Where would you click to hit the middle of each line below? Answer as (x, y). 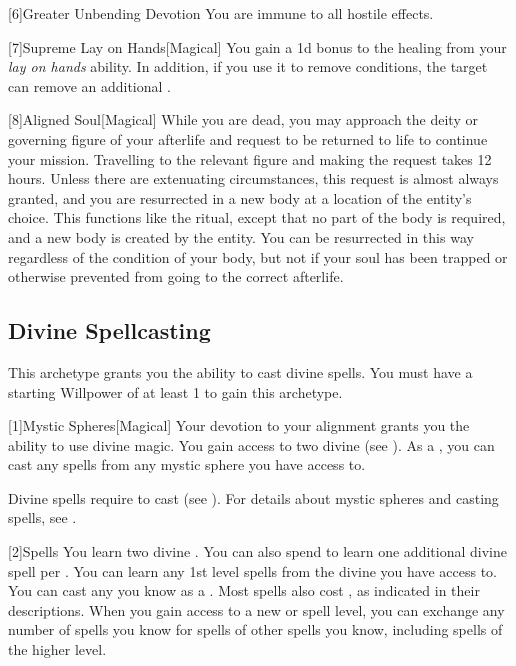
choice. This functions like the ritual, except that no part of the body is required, (257, 217)
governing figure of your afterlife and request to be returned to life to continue (248, 138)
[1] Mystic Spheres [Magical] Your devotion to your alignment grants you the (239, 425)
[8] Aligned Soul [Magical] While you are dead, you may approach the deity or (243, 119)
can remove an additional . (89, 85)
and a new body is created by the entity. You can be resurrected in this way (241, 236)
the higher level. (57, 649)
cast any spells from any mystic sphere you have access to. (187, 464)
